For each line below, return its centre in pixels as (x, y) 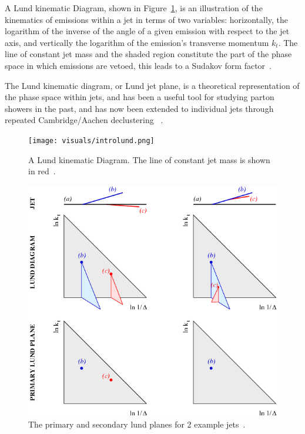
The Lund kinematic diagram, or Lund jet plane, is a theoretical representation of (152, 85)
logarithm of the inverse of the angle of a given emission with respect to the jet (147, 31)
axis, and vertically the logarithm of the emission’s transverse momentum (137, 42)
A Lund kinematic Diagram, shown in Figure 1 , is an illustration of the (134, 8)
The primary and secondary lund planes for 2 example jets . (137, 424)
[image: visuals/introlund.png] (91, 140)
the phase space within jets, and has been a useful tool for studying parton (140, 97)
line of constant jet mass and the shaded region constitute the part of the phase (148, 54)
